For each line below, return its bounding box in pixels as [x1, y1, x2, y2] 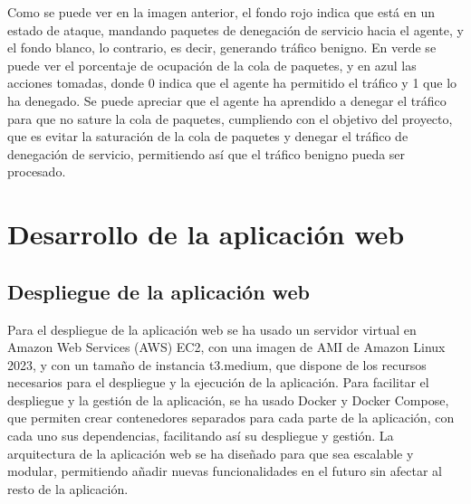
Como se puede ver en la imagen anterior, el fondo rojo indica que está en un [7, 3, 436, 21]
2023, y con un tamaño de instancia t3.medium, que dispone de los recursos [7, 355, 427, 374]
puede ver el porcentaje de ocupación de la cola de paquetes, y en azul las [7, 55, 417, 74]
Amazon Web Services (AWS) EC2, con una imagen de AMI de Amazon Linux [7, 338, 446, 357]
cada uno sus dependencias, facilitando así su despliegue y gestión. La [7, 426, 394, 445]
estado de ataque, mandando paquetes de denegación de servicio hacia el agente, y [7, 20, 464, 39]
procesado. [7, 162, 66, 181]
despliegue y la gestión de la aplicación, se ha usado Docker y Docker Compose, [7, 390, 449, 409]
